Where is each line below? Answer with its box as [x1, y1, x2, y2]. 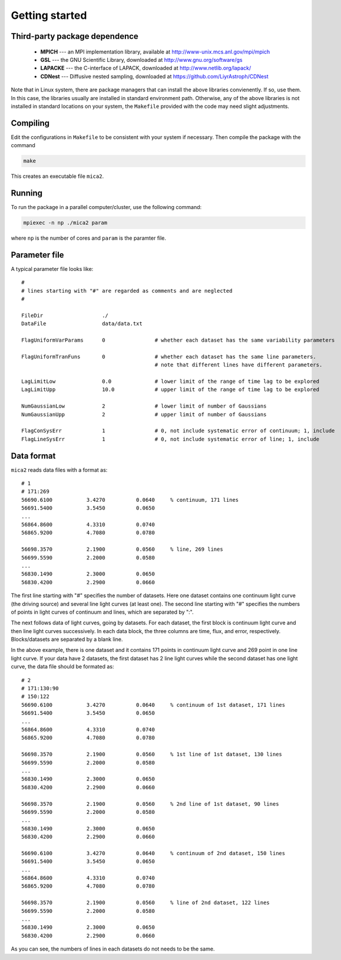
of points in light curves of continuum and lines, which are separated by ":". [11, 608, 194, 615]
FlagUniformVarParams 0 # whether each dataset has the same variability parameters [21, 337, 335, 344]
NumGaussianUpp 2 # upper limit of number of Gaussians [21, 411, 267, 418]
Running [11, 188, 43, 198]
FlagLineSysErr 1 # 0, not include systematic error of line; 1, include [21, 436, 320, 442]
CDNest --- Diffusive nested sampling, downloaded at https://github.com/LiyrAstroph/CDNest [40, 72, 269, 80]
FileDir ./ [21, 312, 109, 319]
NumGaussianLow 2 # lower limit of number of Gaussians [21, 403, 267, 409]
